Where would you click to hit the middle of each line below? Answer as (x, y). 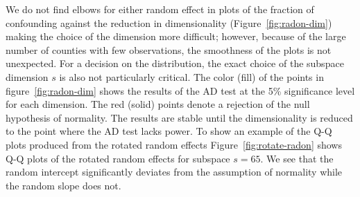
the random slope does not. (63, 185)
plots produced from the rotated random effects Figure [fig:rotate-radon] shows (174, 144)
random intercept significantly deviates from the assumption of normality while (174, 172)
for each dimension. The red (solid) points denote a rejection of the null (158, 104)
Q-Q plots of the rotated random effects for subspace (118, 158)
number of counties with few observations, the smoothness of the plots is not (169, 49)
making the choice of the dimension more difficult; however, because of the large (176, 36)
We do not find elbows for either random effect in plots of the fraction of (160, 9)
